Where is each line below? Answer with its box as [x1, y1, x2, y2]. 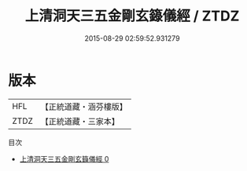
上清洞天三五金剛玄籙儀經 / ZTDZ [24, 7, 240, 25]
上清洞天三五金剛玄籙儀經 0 [19, 154, 109, 163]
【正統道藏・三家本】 [40, 115, 120, 126]
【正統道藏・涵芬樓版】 [40, 101, 128, 112]
